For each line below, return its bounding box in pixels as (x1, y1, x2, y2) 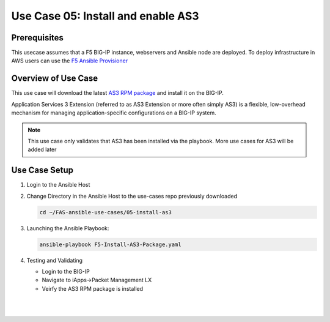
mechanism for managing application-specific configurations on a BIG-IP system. (11, 109, 216, 116)
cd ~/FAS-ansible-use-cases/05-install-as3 (39, 209, 172, 215)
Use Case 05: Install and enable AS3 (11, 9, 199, 23)
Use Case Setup (11, 165, 73, 176)
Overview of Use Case (11, 73, 98, 84)
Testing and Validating (26, 256, 82, 264)
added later (28, 146, 57, 153)
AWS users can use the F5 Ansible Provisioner (11, 57, 128, 64)
